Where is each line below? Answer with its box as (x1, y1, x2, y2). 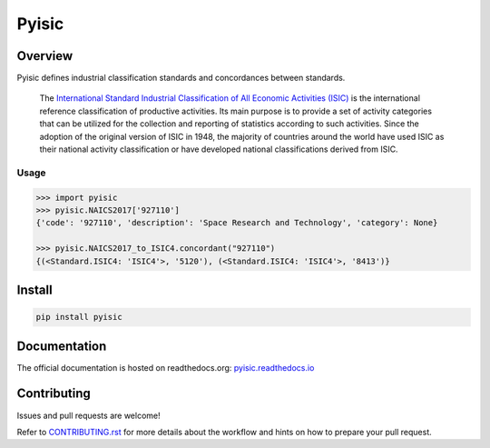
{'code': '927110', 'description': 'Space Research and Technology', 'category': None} (35, 218, 438, 228)
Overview (16, 48, 73, 64)
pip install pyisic (35, 312, 122, 323)
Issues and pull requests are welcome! (16, 410, 161, 421)
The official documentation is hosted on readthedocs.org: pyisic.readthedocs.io (16, 362, 315, 373)
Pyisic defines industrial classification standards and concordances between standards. (16, 73, 346, 84)
